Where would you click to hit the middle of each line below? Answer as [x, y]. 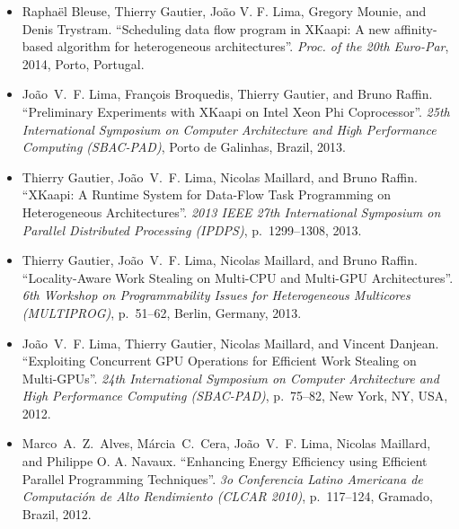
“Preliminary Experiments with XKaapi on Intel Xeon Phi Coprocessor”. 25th [236, 111]
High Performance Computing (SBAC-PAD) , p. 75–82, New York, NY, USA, [235, 396]
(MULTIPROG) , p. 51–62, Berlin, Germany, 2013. [162, 312]
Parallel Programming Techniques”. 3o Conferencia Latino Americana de [222, 478]
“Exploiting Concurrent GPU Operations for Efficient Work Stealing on [219, 361]
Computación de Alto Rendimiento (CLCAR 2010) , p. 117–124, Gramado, [227, 496]
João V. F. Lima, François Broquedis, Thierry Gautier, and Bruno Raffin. [227, 94]
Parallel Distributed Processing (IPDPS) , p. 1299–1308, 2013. [192, 229]
